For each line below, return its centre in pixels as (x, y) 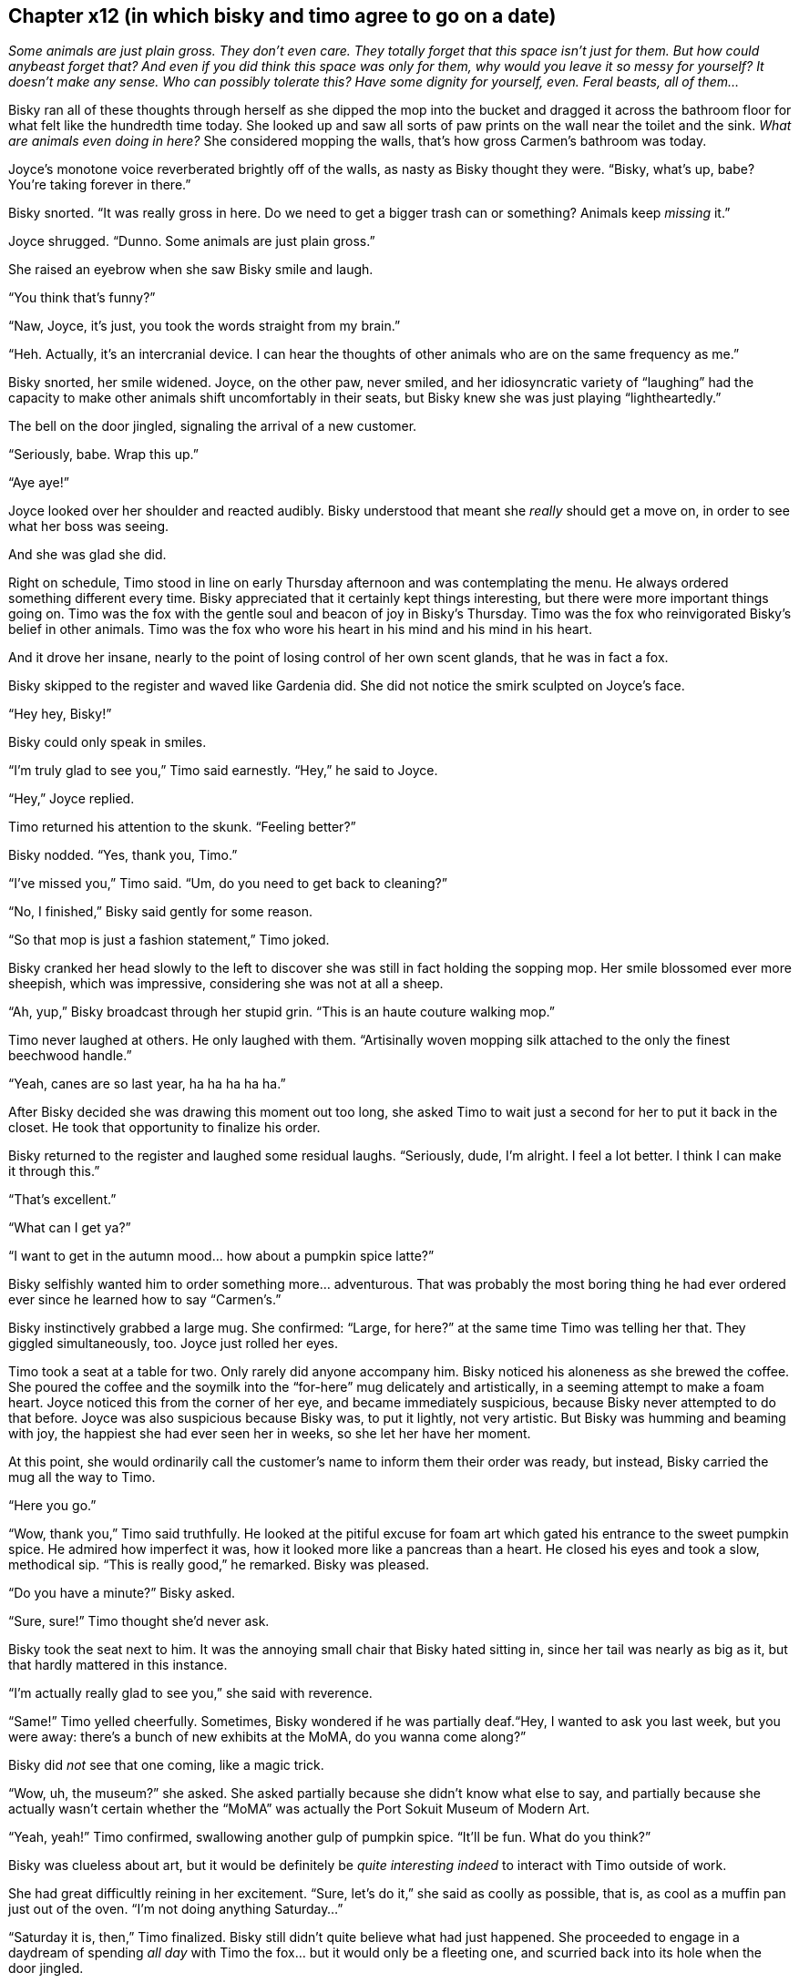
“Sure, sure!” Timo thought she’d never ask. (139, 1621)
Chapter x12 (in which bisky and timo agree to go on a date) (282, 16)
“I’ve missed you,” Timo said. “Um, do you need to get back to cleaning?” (228, 884)
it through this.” (54, 1171)
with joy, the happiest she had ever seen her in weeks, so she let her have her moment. (270, 1434)
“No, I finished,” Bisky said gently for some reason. (161, 912)
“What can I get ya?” (70, 1228)
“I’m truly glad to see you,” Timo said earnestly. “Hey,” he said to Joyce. (223, 771)
